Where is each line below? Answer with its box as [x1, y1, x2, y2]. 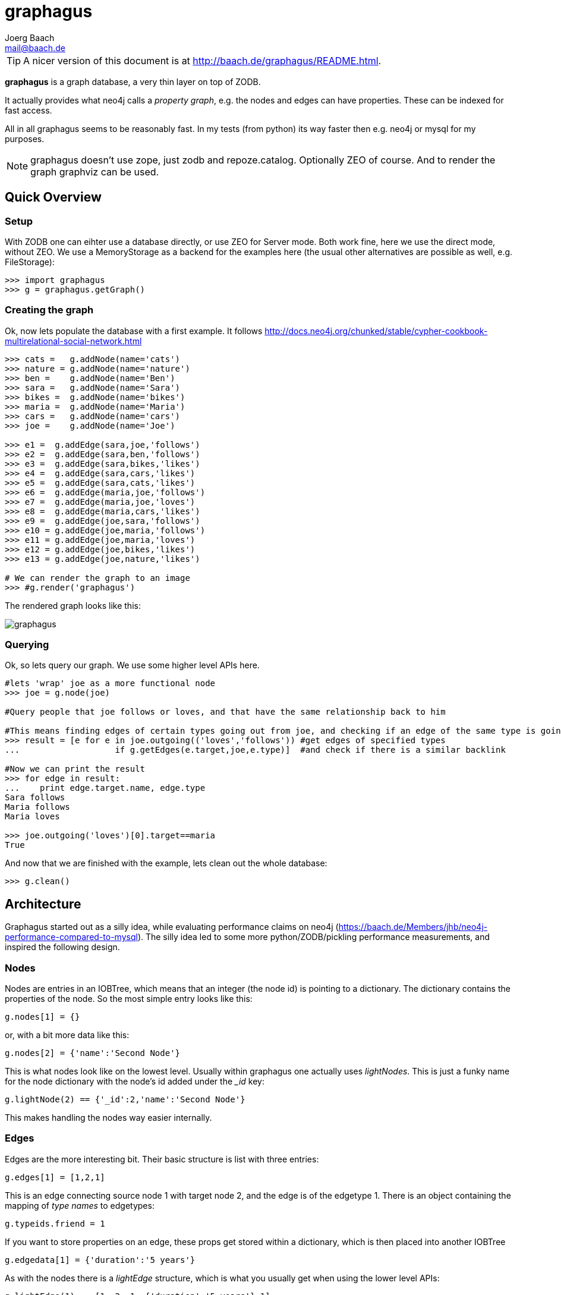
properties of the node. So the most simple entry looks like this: [5, 994, 253, 1004]
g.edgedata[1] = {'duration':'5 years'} [5, 1255, 196, 1265]
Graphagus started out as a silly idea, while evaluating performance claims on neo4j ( [5, 922, 339, 932]
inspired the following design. [5, 942, 120, 953]
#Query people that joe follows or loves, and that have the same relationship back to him [5, 707, 446, 717]
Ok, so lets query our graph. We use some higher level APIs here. [5, 660, 260, 671]
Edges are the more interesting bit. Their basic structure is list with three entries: [5, 1153, 319, 1164]
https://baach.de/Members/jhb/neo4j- [338, 922, 488, 932]
